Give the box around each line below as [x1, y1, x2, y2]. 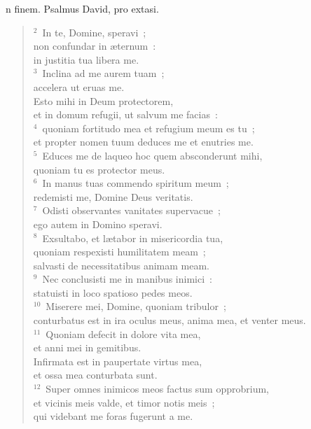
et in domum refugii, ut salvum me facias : [33, 107, 218, 122]
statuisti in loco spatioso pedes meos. [33, 285, 193, 300]
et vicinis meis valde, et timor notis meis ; [33, 395, 215, 409]
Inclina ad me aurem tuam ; [42, 66, 165, 80]
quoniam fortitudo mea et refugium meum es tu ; [42, 120, 255, 135]
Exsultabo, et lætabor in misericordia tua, [42, 230, 223, 245]
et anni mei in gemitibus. [33, 340, 141, 355]
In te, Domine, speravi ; [42, 24, 146, 39]
